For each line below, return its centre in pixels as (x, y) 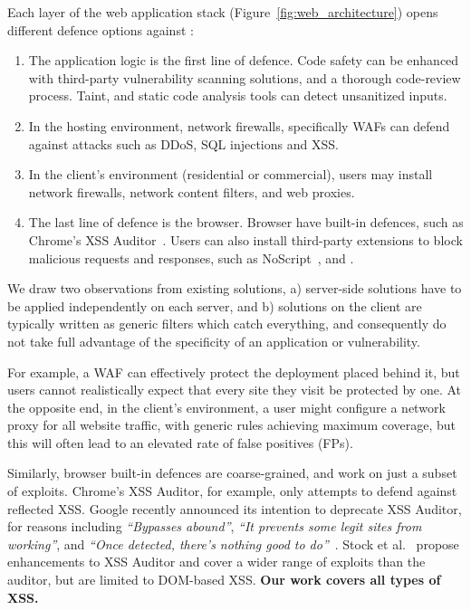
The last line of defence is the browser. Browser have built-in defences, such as (246, 222)
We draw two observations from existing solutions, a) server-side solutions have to (235, 288)
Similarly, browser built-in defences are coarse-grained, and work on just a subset (232, 473)
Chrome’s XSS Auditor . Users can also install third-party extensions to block (245, 239)
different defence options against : (101, 29)
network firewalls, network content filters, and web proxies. (192, 191)
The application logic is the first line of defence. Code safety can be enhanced (244, 60)
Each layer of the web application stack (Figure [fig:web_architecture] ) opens (223, 12)
